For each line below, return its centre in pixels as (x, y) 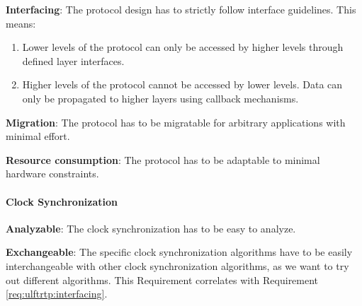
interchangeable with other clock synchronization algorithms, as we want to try (177, 265)
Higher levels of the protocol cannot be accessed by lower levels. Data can (182, 84)
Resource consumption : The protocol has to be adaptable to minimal (163, 159)
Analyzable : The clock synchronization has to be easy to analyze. (151, 228)
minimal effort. (38, 136)
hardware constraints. (52, 173)
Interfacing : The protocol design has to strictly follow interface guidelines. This (181, 9)
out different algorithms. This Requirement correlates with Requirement (162, 279)
